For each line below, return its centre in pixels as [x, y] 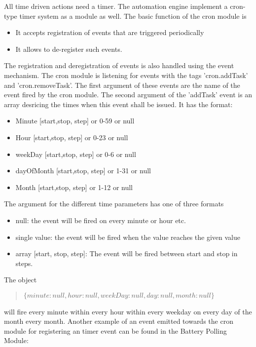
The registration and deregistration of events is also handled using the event [119, 65]
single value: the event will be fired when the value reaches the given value [128, 237]
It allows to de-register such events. [69, 49]
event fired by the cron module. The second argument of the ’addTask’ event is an [128, 95]
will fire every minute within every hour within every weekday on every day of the [128, 311]
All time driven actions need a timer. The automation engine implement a [116, 6]
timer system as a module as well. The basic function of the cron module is [133, 16]
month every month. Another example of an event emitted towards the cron [119, 321]
